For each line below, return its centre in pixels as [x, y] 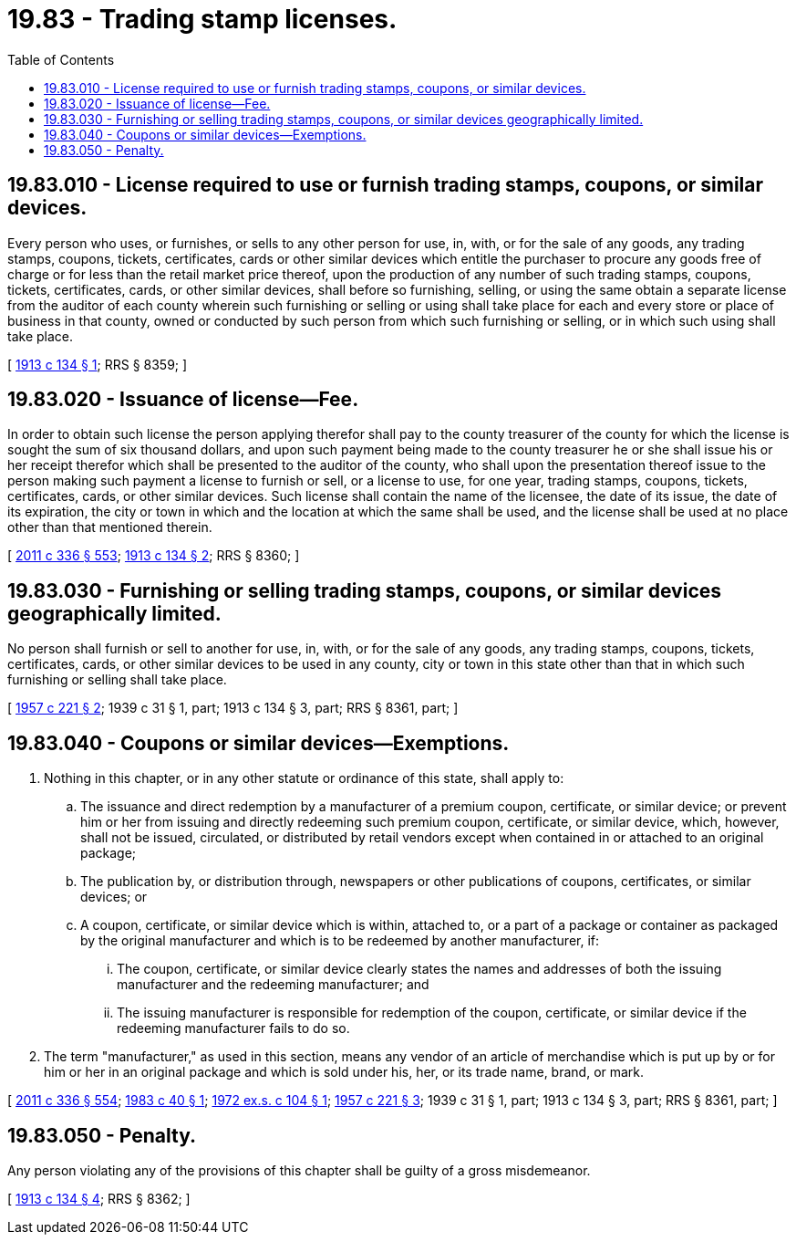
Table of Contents [61, 59]
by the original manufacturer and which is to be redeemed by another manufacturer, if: [340, 941]
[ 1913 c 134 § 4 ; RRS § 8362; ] [99, 1198]
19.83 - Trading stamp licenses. [202, 19]
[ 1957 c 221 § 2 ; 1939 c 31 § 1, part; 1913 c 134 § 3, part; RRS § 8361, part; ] [233, 708]
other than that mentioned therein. [110, 527]
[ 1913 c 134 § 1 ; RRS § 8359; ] [98, 364]
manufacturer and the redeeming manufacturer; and [273, 985]
